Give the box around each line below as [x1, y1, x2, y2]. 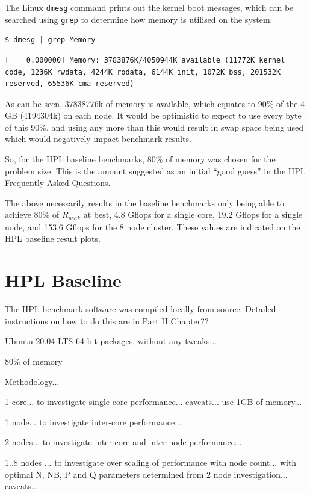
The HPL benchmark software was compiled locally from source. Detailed [5, 303, 276, 315]
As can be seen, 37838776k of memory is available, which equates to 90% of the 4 [5, 97, 305, 110]
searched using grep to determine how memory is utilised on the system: [5, 13, 273, 25]
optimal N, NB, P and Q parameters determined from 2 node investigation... [5, 468, 288, 480]
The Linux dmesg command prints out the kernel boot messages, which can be [5, 1, 294, 13]
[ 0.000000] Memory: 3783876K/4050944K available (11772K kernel [5, 55, 285, 64]
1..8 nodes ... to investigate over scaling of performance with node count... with [5, 455, 297, 468]
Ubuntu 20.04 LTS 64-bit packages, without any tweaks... [5, 335, 217, 347]
